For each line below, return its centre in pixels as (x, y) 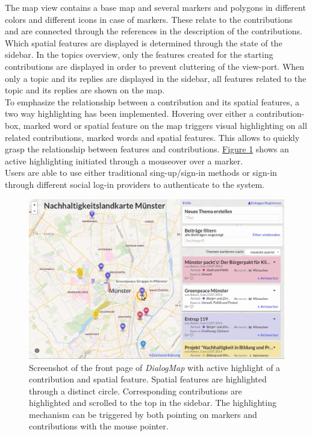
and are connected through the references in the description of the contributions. (154, 31)
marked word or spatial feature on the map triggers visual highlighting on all (165, 125)
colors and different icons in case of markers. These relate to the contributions (149, 19)
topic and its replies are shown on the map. (85, 90)
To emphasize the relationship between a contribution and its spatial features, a (152, 101)
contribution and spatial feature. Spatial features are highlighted (148, 379)
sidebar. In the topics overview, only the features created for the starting (139, 54)
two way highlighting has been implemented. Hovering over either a (129, 114)
